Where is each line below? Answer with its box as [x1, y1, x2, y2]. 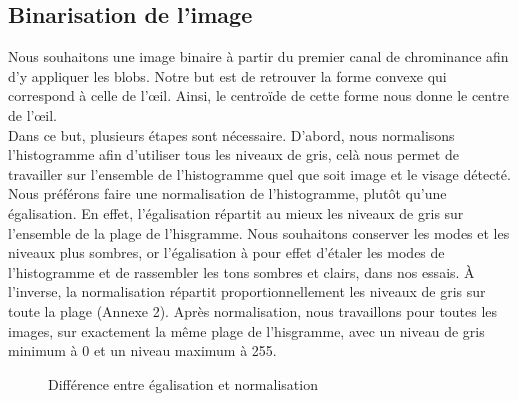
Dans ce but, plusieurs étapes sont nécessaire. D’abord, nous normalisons [8, 124, 455, 145]
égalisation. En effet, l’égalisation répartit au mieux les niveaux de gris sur [8, 202, 464, 223]
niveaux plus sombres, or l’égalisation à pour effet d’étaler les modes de [8, 242, 445, 263]
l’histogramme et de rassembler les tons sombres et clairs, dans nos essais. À [8, 261, 475, 282]
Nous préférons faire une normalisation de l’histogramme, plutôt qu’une [8, 183, 447, 204]
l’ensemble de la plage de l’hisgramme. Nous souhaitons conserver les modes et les [8, 222, 510, 243]
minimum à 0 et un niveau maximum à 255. [8, 340, 277, 361]
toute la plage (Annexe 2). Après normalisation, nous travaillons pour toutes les [8, 300, 498, 321]
